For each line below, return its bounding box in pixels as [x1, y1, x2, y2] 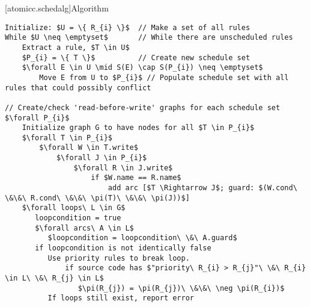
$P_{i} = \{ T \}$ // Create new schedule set [22, 53, 251, 62]
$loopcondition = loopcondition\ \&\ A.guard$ [47, 234, 237, 243]
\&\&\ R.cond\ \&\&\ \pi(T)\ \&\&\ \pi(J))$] [5, 193, 190, 202]
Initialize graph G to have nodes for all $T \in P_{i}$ [22, 123, 255, 132]
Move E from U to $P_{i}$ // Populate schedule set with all [39, 73, 289, 82]
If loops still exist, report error [47, 294, 194, 303]
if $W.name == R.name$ [91, 173, 181, 182]
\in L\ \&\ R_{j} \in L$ [5, 274, 104, 282]
